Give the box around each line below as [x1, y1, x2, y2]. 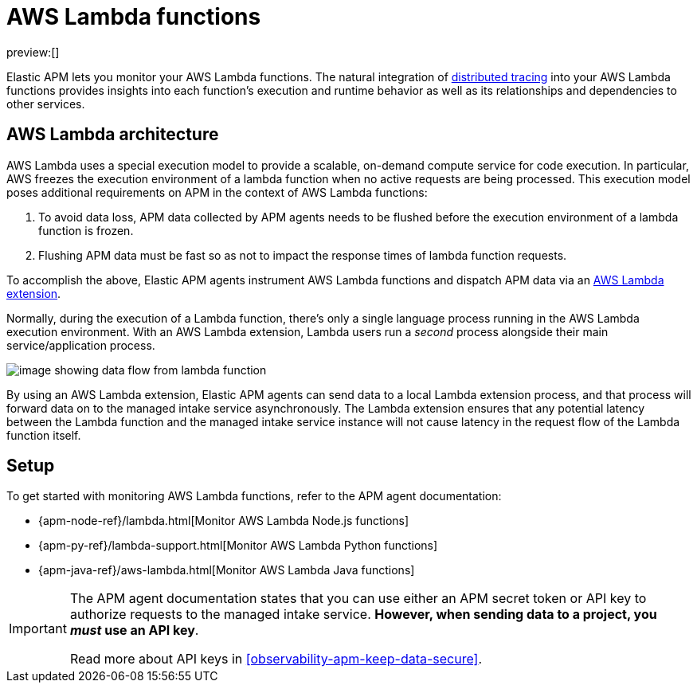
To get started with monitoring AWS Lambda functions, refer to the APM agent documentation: [6, 489, 502, 503]
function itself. [6, 428, 81, 442]
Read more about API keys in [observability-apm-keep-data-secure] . [69, 651, 483, 667]
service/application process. [6, 338, 155, 352]
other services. [6, 96, 85, 111]
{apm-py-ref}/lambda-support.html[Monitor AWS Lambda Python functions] [38, 538, 438, 553]
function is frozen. [38, 223, 134, 237]
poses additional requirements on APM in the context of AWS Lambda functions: [6, 185, 428, 199]
